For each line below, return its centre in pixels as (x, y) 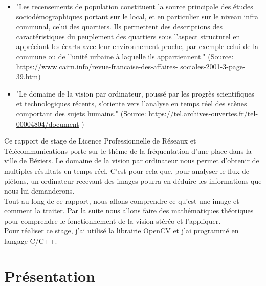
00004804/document (48, 123)
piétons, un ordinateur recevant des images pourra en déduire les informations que (133, 181)
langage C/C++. (31, 241)
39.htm (27, 76)
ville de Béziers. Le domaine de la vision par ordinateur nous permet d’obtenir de (132, 161)
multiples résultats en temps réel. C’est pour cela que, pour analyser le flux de (127, 170)
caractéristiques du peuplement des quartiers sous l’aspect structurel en (128, 36)
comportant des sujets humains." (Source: (81, 113)
